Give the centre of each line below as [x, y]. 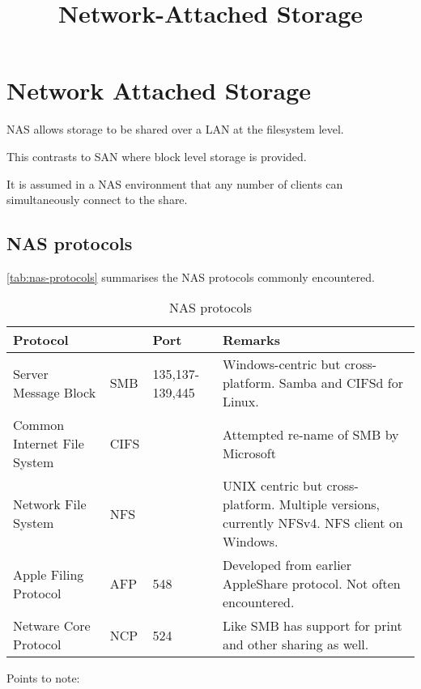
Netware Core [52, 626]
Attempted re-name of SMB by [310, 434]
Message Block [55, 392]
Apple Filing [49, 574]
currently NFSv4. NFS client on [313, 523]
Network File [50, 504]
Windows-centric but [281, 364]
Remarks [251, 340]
